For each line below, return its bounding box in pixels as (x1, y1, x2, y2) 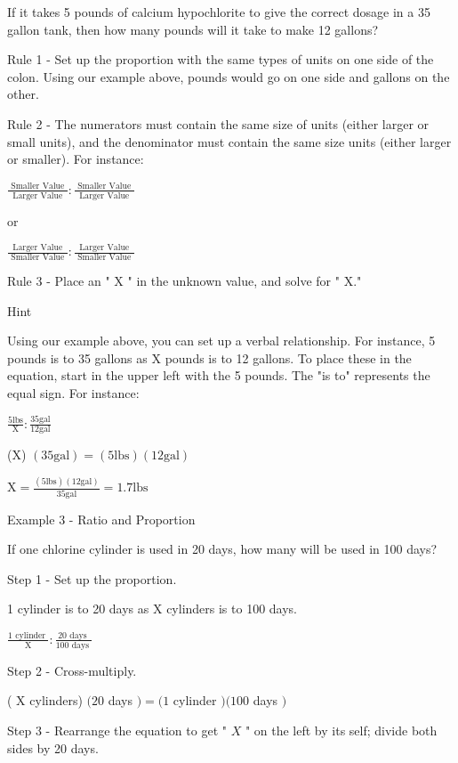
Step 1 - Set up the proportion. (7, 569, 177, 588)
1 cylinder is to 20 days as (7, 599, 149, 618)
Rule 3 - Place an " (7, 272, 110, 289)
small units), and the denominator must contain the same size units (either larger (7, 132, 452, 150)
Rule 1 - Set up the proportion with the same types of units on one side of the (7, 50, 434, 69)
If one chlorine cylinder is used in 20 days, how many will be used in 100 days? (7, 540, 438, 558)
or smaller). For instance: (7, 150, 144, 168)
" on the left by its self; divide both (245, 721, 438, 739)
